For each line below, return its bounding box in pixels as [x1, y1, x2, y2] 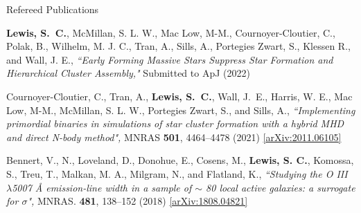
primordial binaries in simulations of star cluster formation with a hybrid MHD [6, 116, 344, 131]
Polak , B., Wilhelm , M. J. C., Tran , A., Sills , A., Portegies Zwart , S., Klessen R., [6, 39, 351, 53]
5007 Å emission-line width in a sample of [12, 180, 192, 194]
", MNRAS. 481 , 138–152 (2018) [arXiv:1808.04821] [27, 194, 248, 208]
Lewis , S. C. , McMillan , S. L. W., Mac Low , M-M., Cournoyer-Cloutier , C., [6, 25, 335, 39]
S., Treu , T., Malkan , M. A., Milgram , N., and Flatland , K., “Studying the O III [6, 166, 348, 180]
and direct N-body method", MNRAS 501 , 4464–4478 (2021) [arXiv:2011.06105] [6, 129, 342, 144]
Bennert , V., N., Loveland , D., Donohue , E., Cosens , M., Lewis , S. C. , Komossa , [6, 153, 354, 167]
